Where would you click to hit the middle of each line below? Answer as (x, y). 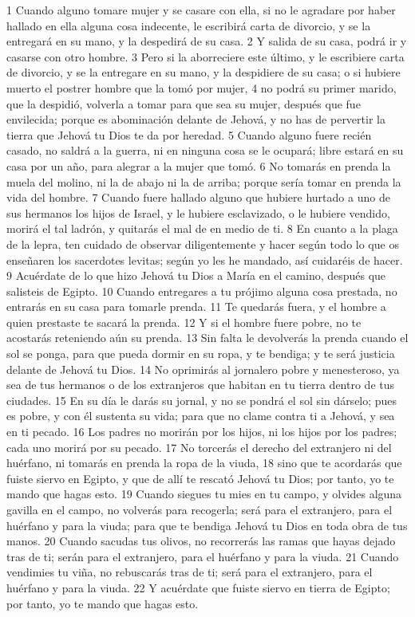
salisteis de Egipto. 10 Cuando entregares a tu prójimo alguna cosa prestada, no (202, 291)
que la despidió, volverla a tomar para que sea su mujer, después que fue (184, 103)
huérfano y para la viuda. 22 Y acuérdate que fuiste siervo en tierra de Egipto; (198, 587)
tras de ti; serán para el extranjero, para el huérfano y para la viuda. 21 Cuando (203, 556)
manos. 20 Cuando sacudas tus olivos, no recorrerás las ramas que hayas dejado (201, 541)
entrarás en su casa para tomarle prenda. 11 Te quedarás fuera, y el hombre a (196, 307)
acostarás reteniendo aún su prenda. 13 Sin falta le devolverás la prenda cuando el (207, 338)
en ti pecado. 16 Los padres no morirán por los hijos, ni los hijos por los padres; (202, 432)
